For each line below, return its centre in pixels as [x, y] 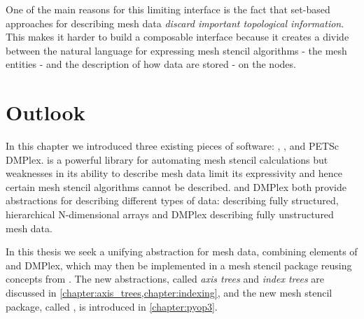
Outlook [45, 112]
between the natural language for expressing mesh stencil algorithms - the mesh [176, 50]
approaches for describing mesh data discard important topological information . [175, 23]
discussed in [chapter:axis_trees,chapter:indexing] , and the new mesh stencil [169, 293]
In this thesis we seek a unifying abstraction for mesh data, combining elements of [182, 251]
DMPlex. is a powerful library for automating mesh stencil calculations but [167, 159]
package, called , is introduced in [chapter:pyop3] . [112, 306]
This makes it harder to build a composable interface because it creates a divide [177, 37]
